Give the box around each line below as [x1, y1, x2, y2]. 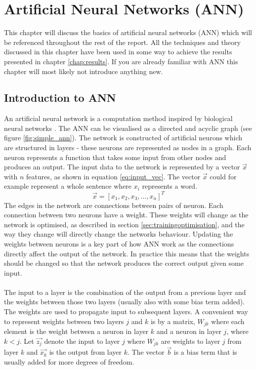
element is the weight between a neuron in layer [4, 326, 149, 336]
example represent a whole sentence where [4, 181, 132, 191]
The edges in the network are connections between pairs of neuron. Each [4, 200, 223, 210]
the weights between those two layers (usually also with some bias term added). [4, 296, 245, 307]
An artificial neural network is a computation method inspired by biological [4, 113, 233, 123]
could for [210, 171, 237, 181]
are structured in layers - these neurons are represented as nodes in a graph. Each [4, 142, 252, 153]
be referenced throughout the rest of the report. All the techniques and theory [4, 37, 241, 47]
